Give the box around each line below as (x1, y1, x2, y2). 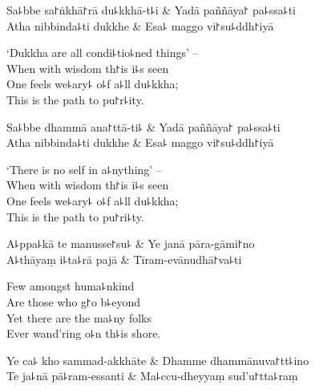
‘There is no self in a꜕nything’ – (6, 160, 162, 177)
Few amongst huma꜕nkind (6, 278, 135, 294)
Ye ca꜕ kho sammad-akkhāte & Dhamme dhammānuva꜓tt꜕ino (6, 351, 309, 368)
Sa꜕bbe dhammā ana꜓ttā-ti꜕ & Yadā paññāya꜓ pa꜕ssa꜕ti (6, 118, 281, 135)
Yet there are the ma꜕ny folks (6, 309, 151, 326)
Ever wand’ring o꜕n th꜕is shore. (6, 325, 161, 342)
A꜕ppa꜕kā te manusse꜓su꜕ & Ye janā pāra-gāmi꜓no (6, 235, 255, 252)
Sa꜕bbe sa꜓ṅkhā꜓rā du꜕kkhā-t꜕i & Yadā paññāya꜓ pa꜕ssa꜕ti (6, 2, 296, 18)
